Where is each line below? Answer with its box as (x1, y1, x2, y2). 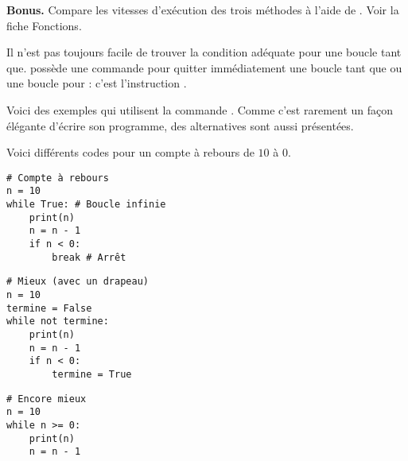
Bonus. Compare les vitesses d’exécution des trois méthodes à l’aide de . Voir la (6, 2, 399, 17)
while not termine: (6, 316, 109, 327)
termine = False (6, 302, 92, 314)
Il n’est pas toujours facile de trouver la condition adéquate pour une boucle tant (6, 44, 402, 60)
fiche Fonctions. (6, 17, 82, 33)
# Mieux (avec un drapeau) (6, 276, 149, 288)
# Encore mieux (6, 393, 87, 405)
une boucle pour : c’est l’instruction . (6, 75, 187, 91)
